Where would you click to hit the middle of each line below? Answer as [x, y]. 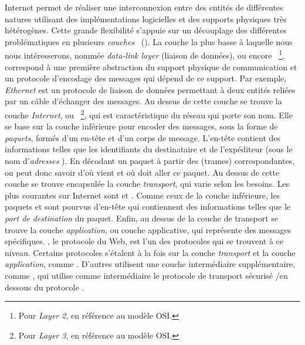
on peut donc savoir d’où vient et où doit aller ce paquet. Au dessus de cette [142, 172]
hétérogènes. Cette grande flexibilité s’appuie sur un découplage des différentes [146, 30]
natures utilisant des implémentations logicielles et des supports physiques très [146, 18]
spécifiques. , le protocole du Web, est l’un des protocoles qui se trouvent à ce [144, 241]
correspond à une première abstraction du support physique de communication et [151, 66]
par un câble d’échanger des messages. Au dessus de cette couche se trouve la [143, 101]
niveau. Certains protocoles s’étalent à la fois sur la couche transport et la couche [150, 252]
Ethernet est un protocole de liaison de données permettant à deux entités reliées [150, 89]
